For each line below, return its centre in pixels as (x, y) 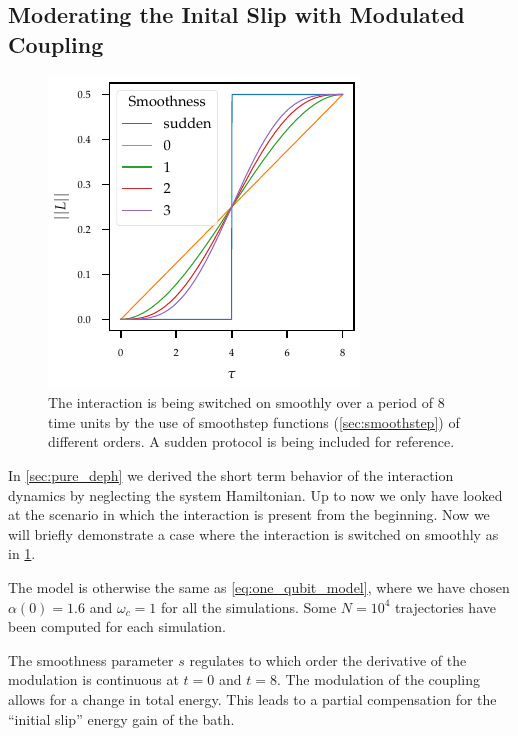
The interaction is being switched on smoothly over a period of (240, 402)
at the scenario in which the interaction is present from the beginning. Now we (249, 514)
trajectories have (445, 606)
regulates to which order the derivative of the (328, 659)
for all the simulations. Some (248, 606)
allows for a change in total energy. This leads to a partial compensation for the (252, 698)
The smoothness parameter (91, 659)
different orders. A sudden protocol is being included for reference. (251, 441)
